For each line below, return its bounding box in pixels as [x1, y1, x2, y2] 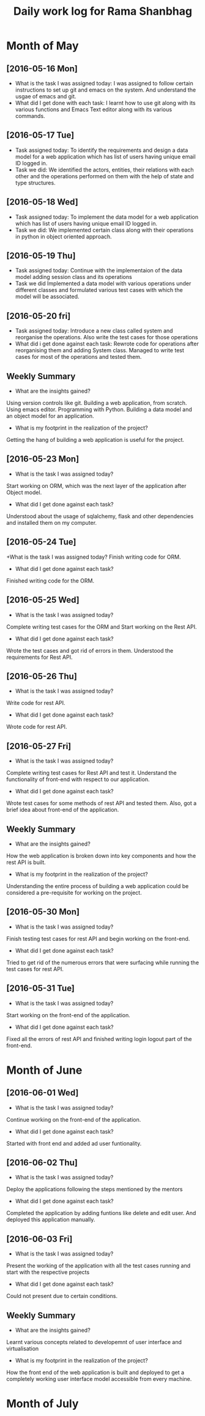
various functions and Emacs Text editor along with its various [15, 106, 173, 113]
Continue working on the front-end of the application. [6, 1115, 141, 1123]
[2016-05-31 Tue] [6, 983, 75, 994]
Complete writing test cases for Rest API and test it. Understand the [6, 769, 177, 777]
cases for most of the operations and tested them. [15, 353, 142, 361]
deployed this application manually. [6, 1216, 95, 1224]
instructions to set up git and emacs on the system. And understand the [15, 86, 196, 93]
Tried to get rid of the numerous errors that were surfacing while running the [6, 959, 199, 966]
